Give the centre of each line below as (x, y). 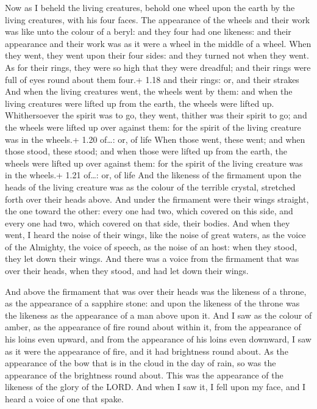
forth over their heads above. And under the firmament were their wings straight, (157, 199)
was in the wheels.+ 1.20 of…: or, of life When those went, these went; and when (155, 139)
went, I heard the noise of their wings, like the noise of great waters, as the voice (155, 235)
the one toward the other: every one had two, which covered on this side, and (149, 211)
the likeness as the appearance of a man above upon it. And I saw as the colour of (158, 315)
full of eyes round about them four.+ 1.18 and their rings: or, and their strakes (152, 79)
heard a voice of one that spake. (64, 399)
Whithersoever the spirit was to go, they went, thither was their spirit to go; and (156, 115)
